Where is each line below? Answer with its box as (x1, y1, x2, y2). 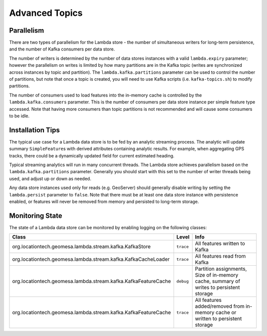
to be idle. (9, 113, 30, 119)
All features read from (195, 253, 246, 260)
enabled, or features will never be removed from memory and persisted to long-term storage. (9, 198, 199, 204)
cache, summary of (195, 278, 240, 285)
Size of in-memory (195, 272, 238, 279)
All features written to (195, 240, 245, 247)
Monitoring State (9, 211, 62, 220)
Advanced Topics (9, 7, 83, 18)
